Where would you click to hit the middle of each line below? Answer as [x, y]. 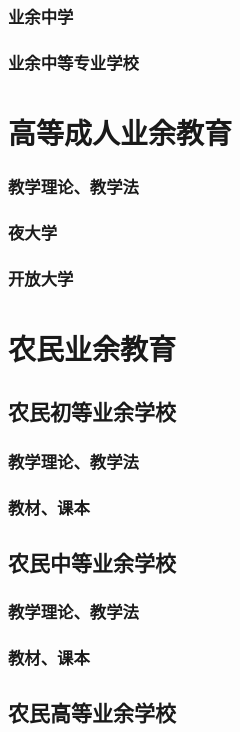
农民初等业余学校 [92, 411]
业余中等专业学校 [73, 61]
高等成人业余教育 [120, 131]
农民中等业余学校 [92, 561]
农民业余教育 [92, 347]
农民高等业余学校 [92, 712]
